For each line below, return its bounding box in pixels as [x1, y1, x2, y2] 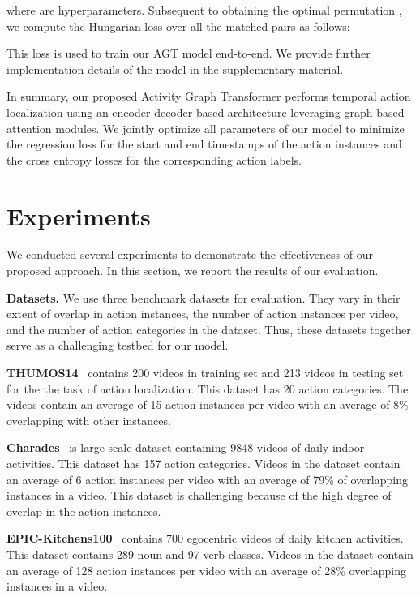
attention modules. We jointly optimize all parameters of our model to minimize [6, 119, 405, 136]
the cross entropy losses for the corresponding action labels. [6, 151, 302, 168]
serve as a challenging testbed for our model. [6, 337, 229, 354]
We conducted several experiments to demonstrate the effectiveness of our [6, 246, 373, 263]
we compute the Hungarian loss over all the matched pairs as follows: [6, 17, 350, 34]
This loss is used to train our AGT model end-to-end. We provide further [6, 45, 371, 62]
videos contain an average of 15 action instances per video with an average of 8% [6, 396, 409, 413]
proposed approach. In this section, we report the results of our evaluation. [6, 262, 379, 279]
